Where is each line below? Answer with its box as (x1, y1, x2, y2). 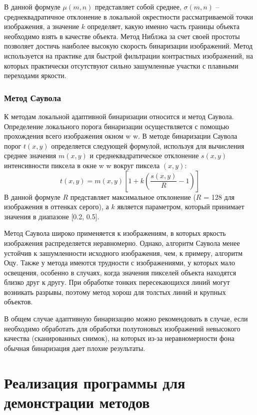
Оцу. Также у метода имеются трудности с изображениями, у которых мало (4, 257, 235, 268)
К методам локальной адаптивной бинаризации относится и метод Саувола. (4, 111, 234, 121)
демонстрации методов (4, 391, 150, 412)
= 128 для (203, 191, 234, 202)
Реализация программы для (4, 372, 185, 392)
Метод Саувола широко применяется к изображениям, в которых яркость (4, 228, 226, 238)
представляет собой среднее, (94, 2, 181, 12)
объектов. (4, 296, 33, 307)
